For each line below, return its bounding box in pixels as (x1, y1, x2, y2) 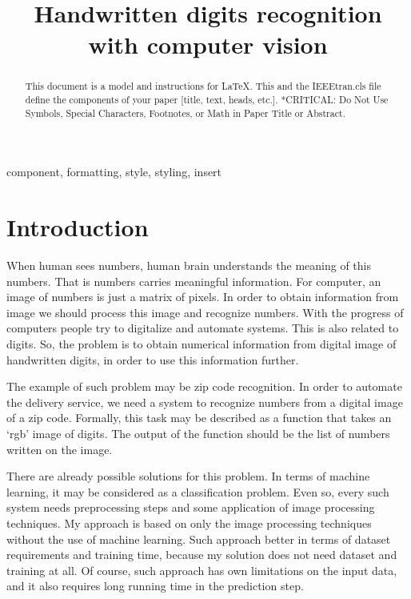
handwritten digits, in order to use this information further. (6, 351, 299, 368)
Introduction (6, 211, 149, 243)
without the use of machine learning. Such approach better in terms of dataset (6, 530, 391, 547)
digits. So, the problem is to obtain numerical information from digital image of (6, 336, 397, 352)
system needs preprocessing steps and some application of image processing (6, 499, 375, 516)
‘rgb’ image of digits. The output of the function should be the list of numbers (6, 424, 390, 441)
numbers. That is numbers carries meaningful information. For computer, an (6, 272, 381, 289)
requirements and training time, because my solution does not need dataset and (6, 546, 397, 563)
